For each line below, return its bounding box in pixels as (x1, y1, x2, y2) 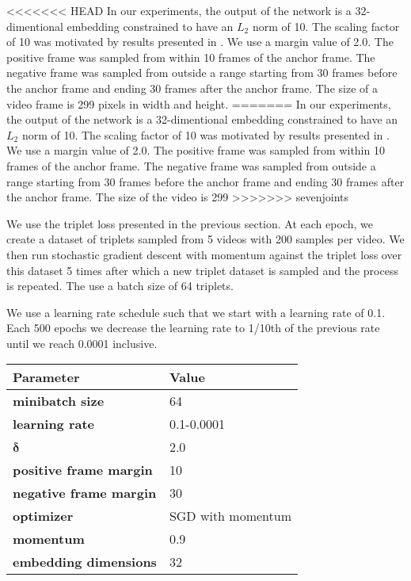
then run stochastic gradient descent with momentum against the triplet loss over (6, 246, 402, 262)
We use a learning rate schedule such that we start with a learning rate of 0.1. (6, 304, 386, 320)
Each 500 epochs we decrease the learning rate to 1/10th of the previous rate (6, 319, 380, 336)
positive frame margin (13, 461, 153, 480)
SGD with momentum (169, 506, 292, 526)
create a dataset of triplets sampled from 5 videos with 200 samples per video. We (6, 231, 405, 247)
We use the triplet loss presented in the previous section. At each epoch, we (6, 215, 373, 231)
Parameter (13, 368, 80, 387)
